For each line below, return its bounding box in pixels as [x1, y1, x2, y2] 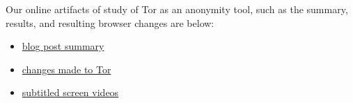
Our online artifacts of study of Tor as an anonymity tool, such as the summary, [6, 2, 348, 16]
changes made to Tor [22, 62, 111, 76]
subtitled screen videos [22, 85, 119, 100]
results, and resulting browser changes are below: [6, 15, 214, 30]
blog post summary [22, 39, 104, 53]
